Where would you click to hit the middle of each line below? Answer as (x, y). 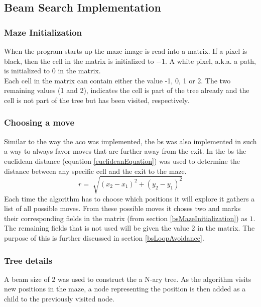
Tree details (28, 260)
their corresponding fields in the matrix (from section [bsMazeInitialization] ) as (126, 218)
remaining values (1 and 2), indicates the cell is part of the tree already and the (127, 90)
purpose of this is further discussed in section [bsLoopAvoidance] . (104, 238)
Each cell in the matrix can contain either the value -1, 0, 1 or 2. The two (117, 80)
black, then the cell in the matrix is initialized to (79, 61)
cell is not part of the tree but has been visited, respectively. (97, 100)
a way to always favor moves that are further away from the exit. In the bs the (125, 151)
